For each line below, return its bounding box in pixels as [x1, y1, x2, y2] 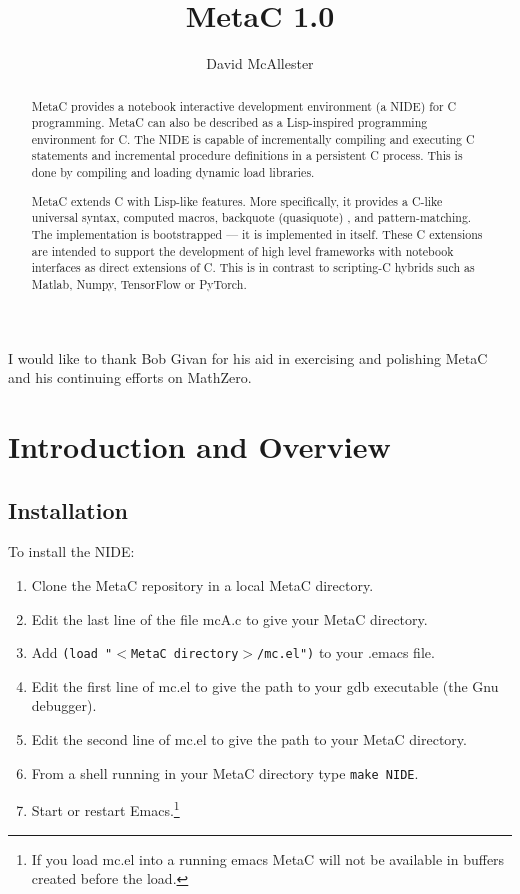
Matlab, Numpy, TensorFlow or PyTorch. [31, 275, 247, 292]
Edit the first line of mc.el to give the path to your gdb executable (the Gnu [31, 675, 499, 696]
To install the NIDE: [8, 541, 135, 562]
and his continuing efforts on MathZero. [8, 367, 252, 388]
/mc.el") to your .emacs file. [256, 642, 435, 663]
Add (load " [31, 642, 113, 663]
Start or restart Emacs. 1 [31, 797, 180, 820]
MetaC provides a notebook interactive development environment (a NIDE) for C [31, 97, 457, 114]
